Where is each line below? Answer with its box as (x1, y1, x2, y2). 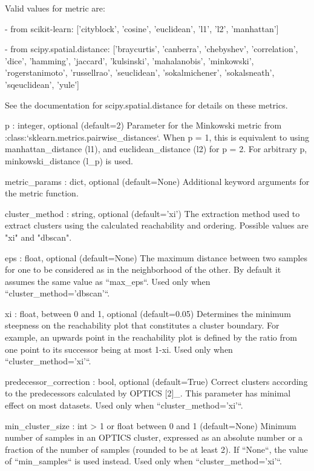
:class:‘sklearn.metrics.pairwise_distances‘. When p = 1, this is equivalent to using (5, 130, 309, 143)
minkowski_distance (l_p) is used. (5, 154, 133, 167)
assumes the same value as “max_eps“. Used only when (5, 275, 211, 287)
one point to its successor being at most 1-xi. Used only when (5, 342, 233, 355)
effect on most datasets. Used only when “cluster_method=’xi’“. (5, 399, 243, 412)
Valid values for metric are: (5, 2, 105, 14)
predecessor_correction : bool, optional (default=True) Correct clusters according (5, 375, 308, 387)
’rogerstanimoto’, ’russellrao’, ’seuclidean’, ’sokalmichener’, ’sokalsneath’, (5, 66, 275, 79)
